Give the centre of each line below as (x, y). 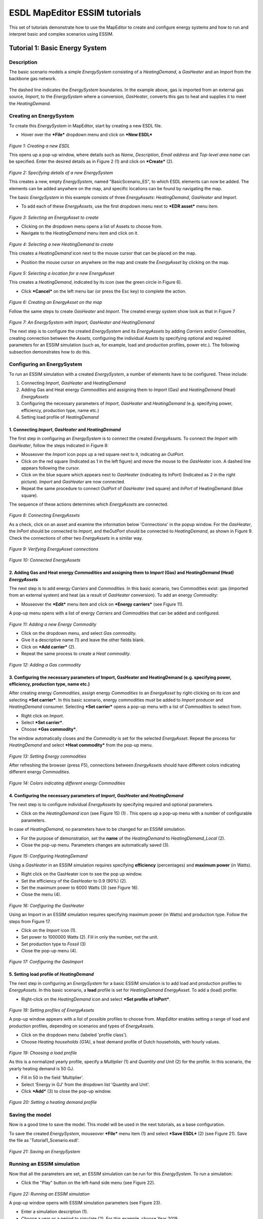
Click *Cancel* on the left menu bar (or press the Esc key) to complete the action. (104, 291)
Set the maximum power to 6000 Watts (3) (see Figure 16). (80, 887)
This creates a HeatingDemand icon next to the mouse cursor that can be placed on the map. (103, 253)
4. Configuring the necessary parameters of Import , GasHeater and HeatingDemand (96, 795)
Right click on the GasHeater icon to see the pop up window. (82, 874)
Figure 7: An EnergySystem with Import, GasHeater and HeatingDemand (82, 322)
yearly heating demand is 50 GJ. (42, 1068)
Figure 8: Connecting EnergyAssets (44, 515)
